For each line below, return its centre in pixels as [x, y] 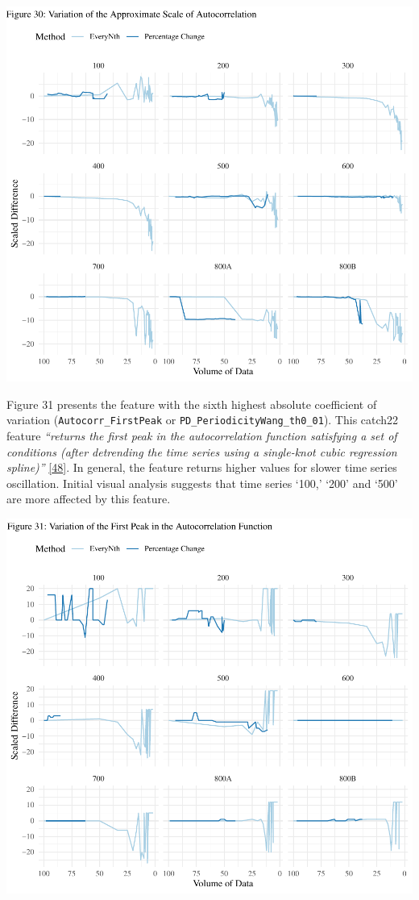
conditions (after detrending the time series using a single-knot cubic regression [202, 451]
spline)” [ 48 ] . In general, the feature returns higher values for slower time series [202, 467]
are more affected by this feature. [89, 499]
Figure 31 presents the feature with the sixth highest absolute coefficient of [192, 404]
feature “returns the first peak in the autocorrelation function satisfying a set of [202, 436]
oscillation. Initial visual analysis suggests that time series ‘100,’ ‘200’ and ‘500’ [202, 483]
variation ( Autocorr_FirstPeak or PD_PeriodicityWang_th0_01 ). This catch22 [203, 420]
